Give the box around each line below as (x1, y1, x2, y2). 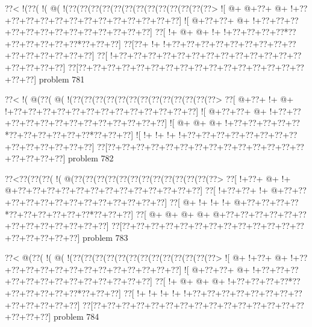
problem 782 (67, 152, 114, 164)
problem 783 (83, 231, 128, 243)
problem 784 (53, 310, 99, 323)
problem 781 (39, 72, 85, 85)
